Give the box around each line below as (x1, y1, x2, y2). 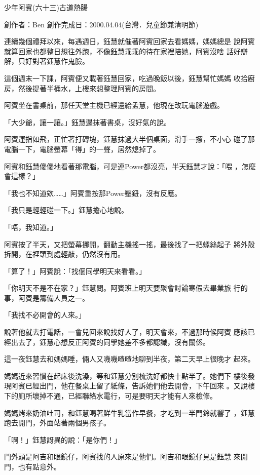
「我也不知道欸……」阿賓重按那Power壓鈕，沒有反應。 (4, 187, 181, 198)
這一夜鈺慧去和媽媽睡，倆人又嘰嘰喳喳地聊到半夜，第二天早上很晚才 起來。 (4, 353, 255, 364)
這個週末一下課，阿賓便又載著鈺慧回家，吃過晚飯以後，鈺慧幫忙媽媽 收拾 (4, 72, 248, 83)
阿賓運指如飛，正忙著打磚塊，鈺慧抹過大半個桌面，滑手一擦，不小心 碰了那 (4, 134, 255, 144)
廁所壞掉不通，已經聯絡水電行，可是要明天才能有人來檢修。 (18, 390, 217, 401)
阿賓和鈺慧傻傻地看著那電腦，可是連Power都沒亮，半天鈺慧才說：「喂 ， (4, 161, 242, 171)
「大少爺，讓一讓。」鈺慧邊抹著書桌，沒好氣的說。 (4, 116, 171, 127)
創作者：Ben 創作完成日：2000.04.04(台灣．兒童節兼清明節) (4, 19, 199, 29)
